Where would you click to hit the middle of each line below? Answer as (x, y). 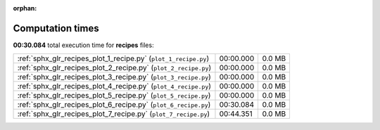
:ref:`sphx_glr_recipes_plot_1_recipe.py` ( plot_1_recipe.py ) (113, 58)
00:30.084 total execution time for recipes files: (83, 45)
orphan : (25, 8)
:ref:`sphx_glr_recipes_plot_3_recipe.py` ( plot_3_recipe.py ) (114, 77)
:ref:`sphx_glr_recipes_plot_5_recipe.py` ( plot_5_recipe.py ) (114, 96)
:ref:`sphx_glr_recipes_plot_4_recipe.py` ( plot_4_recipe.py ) (114, 86)
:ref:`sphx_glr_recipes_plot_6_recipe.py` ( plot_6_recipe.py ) (114, 105)
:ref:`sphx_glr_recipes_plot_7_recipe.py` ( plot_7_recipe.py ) (114, 114)
